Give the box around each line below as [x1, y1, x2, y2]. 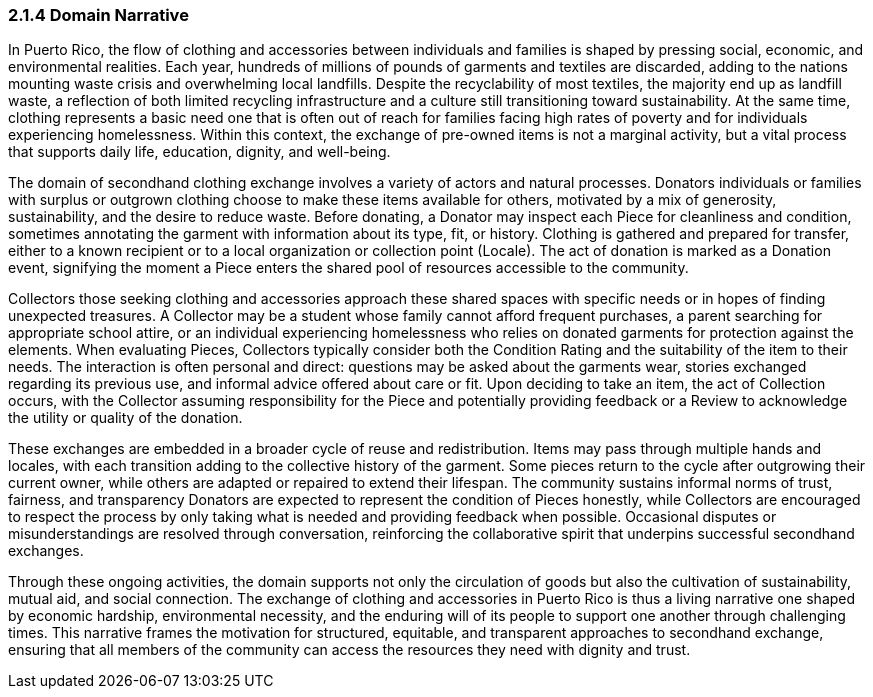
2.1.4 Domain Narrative [8, 5, 189, 25]
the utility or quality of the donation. [8, 409, 243, 427]
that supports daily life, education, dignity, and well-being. [8, 143, 391, 161]
